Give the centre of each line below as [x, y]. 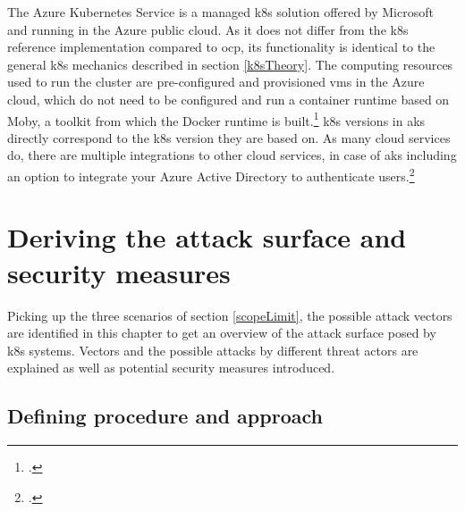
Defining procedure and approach [165, 416]
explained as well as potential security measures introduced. [171, 368]
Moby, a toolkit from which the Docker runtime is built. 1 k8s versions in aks [216, 119]
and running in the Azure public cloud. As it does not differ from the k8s [208, 29]
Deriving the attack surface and [207, 237]
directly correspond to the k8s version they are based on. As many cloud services [229, 137]
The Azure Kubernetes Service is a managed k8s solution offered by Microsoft [220, 12]
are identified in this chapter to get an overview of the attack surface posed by [222, 333]
